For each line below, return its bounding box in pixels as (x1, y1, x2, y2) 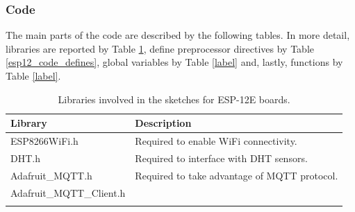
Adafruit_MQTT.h (10, 168, 92, 182)
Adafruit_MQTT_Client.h (10, 185, 126, 200)
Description (135, 116, 192, 130)
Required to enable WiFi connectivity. (135, 134, 297, 148)
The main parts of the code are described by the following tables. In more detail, (6, 28, 350, 42)
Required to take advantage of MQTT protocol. (135, 168, 338, 182)
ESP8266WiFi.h (10, 134, 79, 148)
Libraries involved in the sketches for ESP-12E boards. (58, 91, 290, 106)
